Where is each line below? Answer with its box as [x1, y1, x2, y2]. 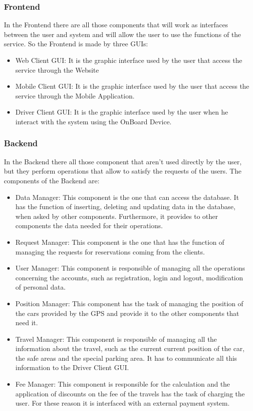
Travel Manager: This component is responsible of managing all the [15, 333, 217, 344]
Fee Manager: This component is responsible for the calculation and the [15, 379, 230, 389]
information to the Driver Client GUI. [15, 362, 129, 372]
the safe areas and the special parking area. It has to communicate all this [15, 352, 237, 363]
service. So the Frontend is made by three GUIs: [4, 39, 148, 49]
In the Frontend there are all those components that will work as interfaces [4, 20, 228, 30]
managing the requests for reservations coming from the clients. [15, 246, 205, 256]
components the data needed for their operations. [15, 220, 163, 231]
